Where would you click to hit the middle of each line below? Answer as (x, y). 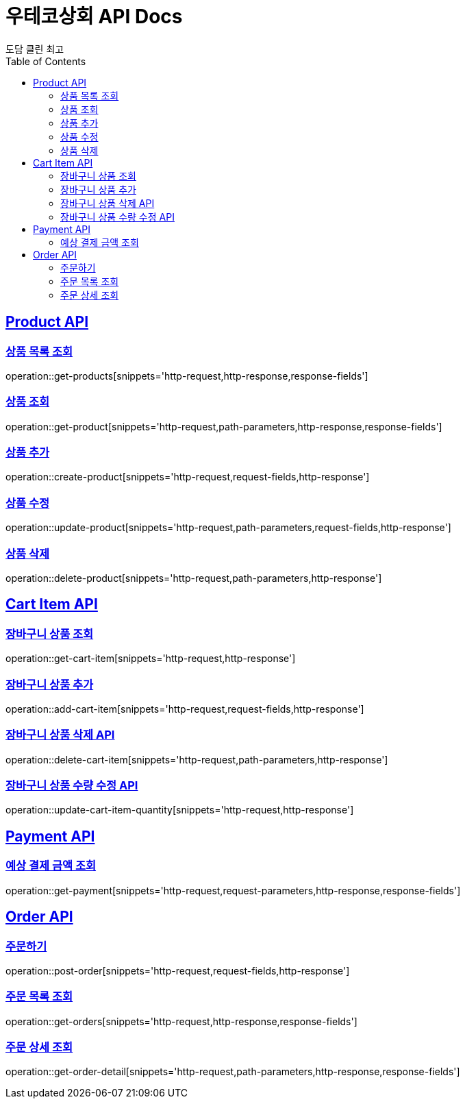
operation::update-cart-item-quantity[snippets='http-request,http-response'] (180, 810)
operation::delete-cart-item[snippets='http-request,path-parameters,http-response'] (197, 759)
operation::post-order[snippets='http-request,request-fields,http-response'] (178, 970)
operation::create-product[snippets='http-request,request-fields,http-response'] (188, 477)
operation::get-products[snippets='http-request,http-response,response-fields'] (187, 376)
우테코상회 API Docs (94, 16)
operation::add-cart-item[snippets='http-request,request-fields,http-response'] (185, 709)
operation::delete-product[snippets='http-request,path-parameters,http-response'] (194, 578)
